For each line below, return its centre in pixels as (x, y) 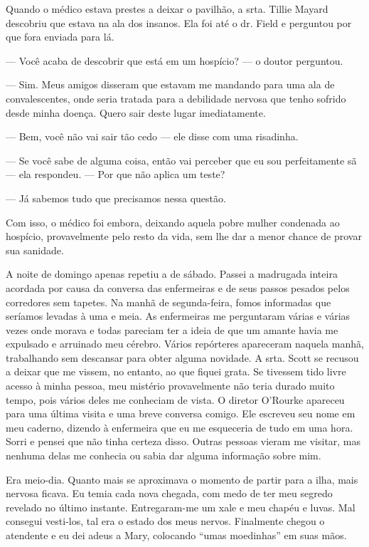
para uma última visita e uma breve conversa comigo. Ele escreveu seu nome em (181, 413)
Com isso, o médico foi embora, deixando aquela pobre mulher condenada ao (173, 222)
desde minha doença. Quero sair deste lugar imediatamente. (136, 112)
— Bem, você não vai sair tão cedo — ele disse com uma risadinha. (152, 136)
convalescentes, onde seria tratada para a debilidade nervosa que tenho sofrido (176, 98)
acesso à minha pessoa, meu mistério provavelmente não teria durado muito (170, 386)
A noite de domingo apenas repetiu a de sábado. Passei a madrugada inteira (172, 274)
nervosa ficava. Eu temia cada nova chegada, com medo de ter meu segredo (169, 493)
